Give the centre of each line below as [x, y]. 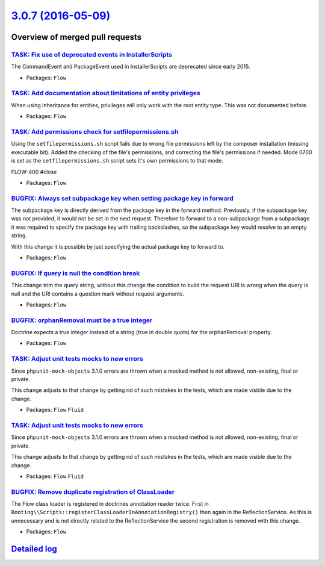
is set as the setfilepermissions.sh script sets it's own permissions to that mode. [117, 161]
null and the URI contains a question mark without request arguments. [98, 294]
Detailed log [34, 549]
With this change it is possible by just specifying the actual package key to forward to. [118, 246]
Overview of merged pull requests [76, 37]
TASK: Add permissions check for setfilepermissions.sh [95, 132]
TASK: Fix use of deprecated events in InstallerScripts [92, 54]
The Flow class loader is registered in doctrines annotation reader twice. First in [110, 504]
